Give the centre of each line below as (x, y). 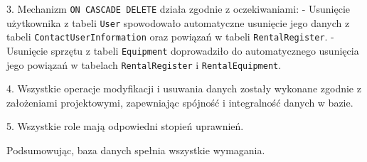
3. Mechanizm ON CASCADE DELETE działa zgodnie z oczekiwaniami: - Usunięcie (179, 9)
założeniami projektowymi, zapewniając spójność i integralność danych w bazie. (180, 102)
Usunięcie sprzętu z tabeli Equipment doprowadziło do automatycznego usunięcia (183, 50)
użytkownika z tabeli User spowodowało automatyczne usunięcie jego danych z (178, 22)
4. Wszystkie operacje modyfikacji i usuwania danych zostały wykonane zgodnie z (184, 88)
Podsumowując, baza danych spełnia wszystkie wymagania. (136, 150)
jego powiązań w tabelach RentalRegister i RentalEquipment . (144, 64)
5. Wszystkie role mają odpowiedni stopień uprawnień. (125, 126)
